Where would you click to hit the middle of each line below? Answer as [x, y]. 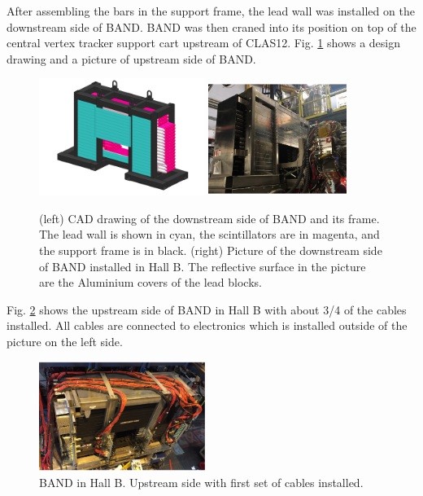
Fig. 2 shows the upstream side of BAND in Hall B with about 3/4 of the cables [207, 309]
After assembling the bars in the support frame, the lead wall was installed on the [211, 11]
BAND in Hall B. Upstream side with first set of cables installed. [201, 482]
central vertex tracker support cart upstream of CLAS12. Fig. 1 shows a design [204, 43]
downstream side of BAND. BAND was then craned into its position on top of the [211, 26]
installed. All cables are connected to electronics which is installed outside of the [207, 325]
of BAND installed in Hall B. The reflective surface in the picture [203, 266]
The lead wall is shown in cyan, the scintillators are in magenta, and [209, 234]
